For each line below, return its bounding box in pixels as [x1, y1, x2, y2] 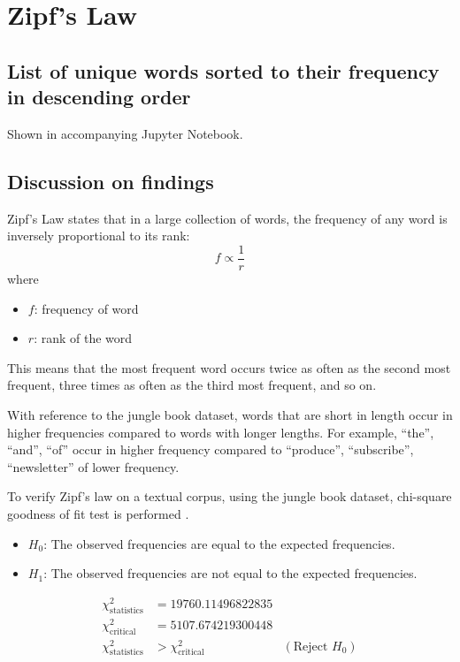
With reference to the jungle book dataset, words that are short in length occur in [7, 405, 453, 423]
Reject [293, 640, 328, 653]
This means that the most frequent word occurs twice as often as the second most [7, 358, 451, 377]
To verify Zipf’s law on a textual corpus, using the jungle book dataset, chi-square [7, 487, 452, 506]
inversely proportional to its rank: [7, 226, 190, 245]
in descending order [7, 83, 191, 110]
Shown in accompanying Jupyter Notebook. [7, 124, 243, 142]
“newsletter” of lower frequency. [7, 457, 180, 476]
